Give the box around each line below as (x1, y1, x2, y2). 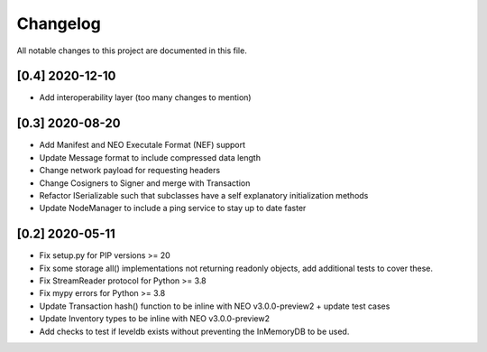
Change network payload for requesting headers (39, 165, 221, 176)
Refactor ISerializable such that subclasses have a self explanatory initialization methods (39, 190, 369, 200)
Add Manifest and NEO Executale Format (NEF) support (39, 140, 246, 151)
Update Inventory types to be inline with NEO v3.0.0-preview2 (39, 313, 271, 324)
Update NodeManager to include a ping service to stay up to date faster (39, 203, 307, 214)
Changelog (16, 14, 101, 33)
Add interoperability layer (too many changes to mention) (39, 92, 252, 103)
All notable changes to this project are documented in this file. (16, 45, 247, 56)
